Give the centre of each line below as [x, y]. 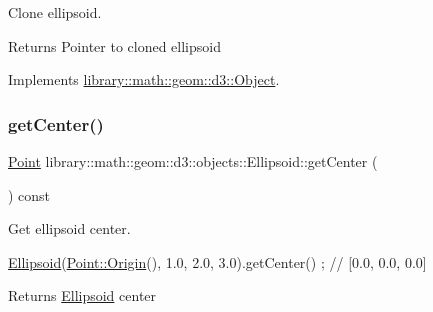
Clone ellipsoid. [55, 12]
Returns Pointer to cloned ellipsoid [114, 45]
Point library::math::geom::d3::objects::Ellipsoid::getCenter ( [193, 161]
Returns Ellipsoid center [82, 295]
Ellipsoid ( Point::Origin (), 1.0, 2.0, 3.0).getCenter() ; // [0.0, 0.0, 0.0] [217, 261]
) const [29, 194]
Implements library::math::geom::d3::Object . [144, 79]
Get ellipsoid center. [69, 228]
